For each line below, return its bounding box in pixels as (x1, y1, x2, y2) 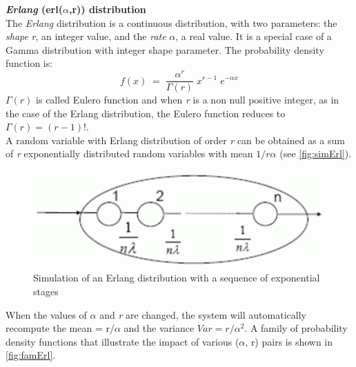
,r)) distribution (68, 2, 146, 16)
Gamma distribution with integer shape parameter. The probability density (6, 42, 324, 57)
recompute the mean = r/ (6, 321, 115, 335)
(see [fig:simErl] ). (279, 146, 352, 161)
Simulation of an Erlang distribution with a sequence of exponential (33, 270, 320, 285)
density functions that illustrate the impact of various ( (6, 334, 239, 348)
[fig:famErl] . (6, 348, 56, 362)
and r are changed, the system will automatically (99, 307, 306, 321)
